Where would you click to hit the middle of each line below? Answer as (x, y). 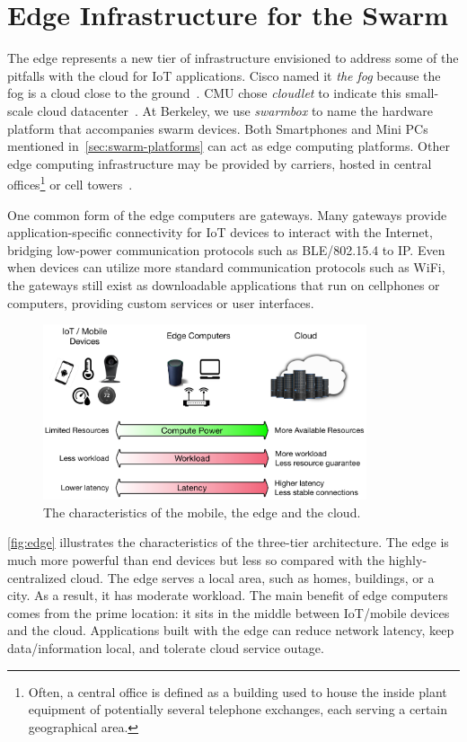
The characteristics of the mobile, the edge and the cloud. (202, 512)
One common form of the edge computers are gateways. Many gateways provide (227, 214)
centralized (37, 577)
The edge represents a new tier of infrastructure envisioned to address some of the (233, 58)
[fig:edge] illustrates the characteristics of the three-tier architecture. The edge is (228, 542)
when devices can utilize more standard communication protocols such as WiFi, (226, 267)
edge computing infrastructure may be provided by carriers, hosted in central (220, 163)
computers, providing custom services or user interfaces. (161, 302)
